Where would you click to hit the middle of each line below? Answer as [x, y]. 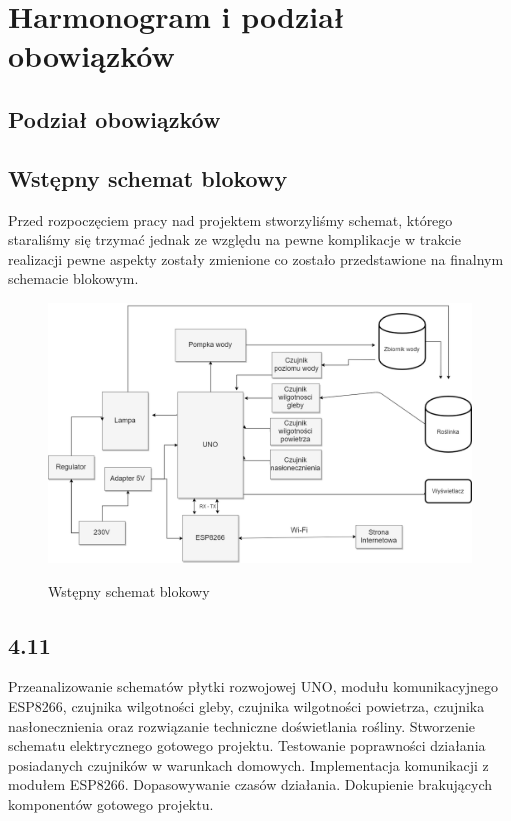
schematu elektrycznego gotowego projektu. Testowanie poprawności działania [247, 745]
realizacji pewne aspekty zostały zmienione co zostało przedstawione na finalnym [256, 258]
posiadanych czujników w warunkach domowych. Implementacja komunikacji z [248, 764]
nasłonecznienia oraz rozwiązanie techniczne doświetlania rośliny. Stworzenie [242, 725]
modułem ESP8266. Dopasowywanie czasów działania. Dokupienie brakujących [250, 784]
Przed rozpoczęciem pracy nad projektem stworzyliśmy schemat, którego [230, 219]
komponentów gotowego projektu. [111, 803]
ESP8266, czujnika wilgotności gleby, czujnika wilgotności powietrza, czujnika [246, 705]
